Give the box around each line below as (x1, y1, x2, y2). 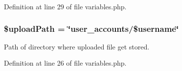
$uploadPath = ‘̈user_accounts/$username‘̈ (4, 22, 179, 34)
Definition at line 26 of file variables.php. (4, 58, 127, 68)
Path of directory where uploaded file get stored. (4, 41, 150, 51)
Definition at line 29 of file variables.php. (4, 1, 127, 11)
